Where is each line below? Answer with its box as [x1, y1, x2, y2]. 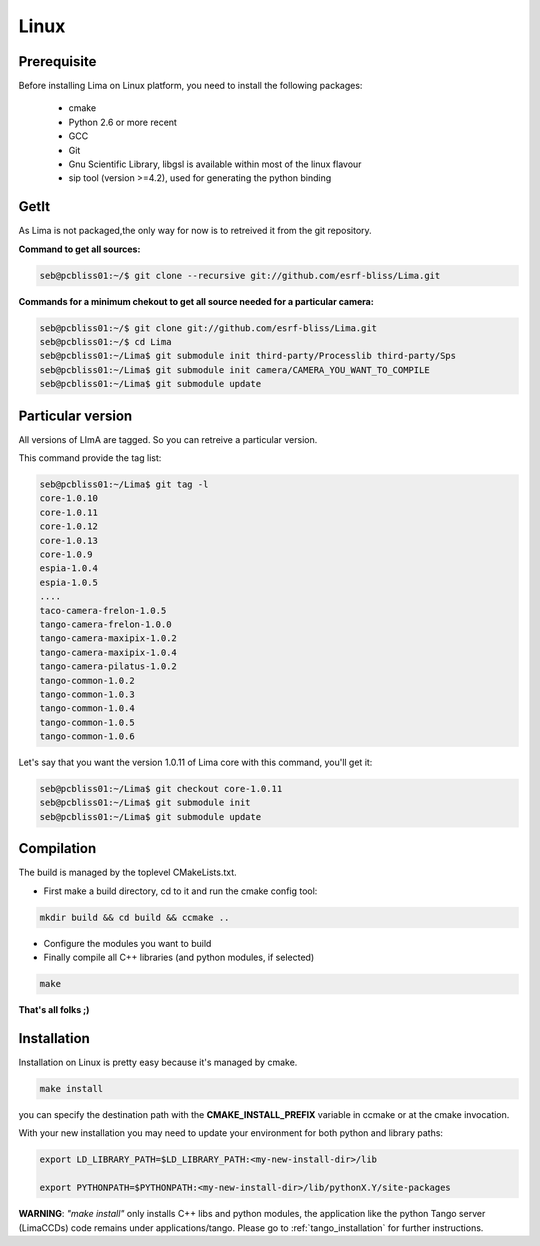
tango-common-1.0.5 [39, 716, 135, 728]
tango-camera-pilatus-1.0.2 [39, 661, 177, 672]
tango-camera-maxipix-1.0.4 [39, 646, 177, 658]
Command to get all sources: [18, 243, 141, 255]
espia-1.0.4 [39, 563, 99, 574]
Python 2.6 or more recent [68, 116, 177, 128]
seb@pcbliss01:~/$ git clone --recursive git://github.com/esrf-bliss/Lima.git [39, 270, 441, 281]
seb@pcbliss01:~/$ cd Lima [39, 336, 172, 348]
